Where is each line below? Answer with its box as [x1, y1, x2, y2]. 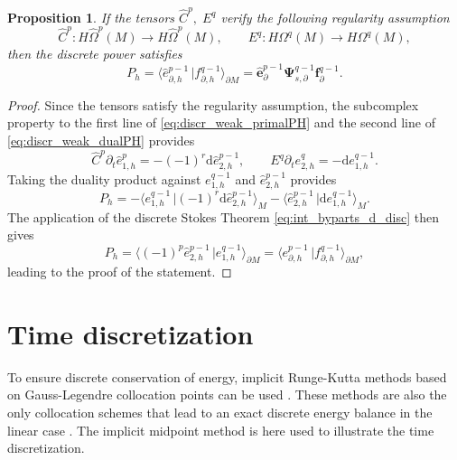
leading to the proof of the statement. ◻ [7, 262, 232, 281]
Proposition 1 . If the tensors [7, 7, 175, 26]
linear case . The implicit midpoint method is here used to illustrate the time [7, 420, 434, 439]
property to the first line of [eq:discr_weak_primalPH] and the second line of [7, 113, 435, 132]
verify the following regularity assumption [220, 7, 450, 26]
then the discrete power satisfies [7, 44, 182, 63]
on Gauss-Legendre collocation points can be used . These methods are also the [7, 385, 447, 404]
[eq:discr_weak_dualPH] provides [7, 130, 195, 149]
